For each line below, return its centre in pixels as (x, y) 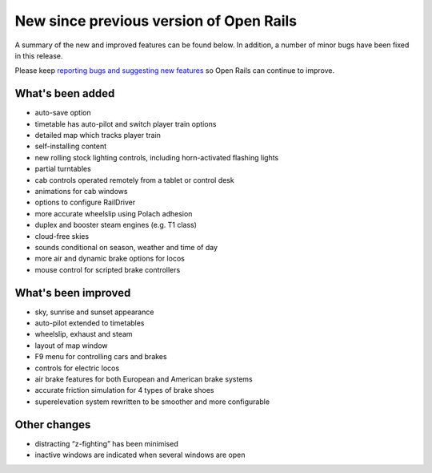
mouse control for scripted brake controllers (108, 269)
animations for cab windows (81, 191)
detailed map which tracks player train (98, 135)
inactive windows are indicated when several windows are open (140, 455)
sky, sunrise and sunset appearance (94, 312)
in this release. (39, 55)
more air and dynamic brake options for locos (110, 259)
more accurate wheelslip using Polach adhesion (114, 213)
